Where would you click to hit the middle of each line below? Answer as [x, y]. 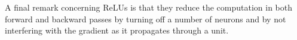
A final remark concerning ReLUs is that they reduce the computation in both [148, 7]
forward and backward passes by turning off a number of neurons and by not [146, 19]
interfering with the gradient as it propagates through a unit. [117, 30]
